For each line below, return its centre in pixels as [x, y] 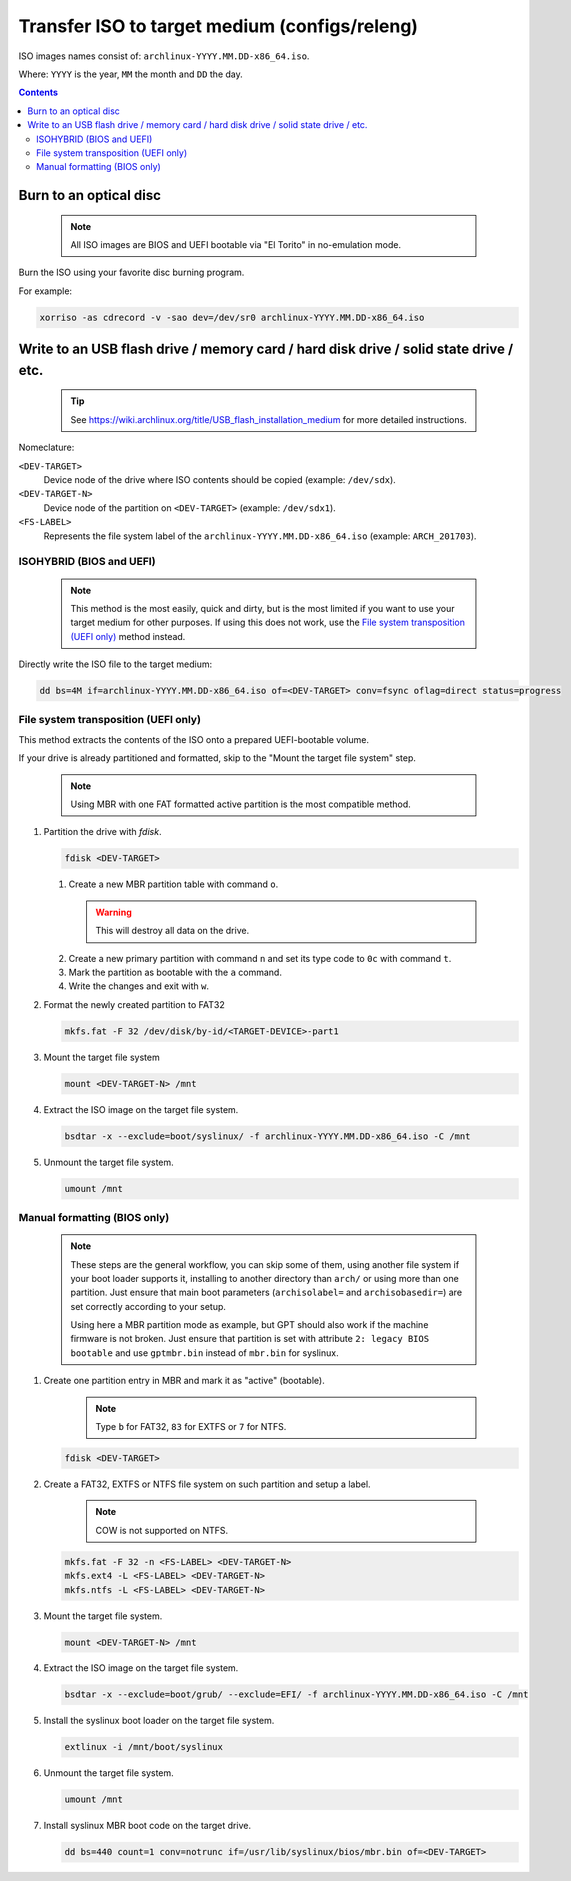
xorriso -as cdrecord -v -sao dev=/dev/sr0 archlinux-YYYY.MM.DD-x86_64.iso [232, 317]
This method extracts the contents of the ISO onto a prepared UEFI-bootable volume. [194, 739]
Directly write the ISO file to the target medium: [115, 664]
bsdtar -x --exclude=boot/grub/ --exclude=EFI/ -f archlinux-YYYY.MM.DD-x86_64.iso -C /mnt [296, 1694]
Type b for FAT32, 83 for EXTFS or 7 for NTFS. [191, 1427]
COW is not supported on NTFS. [162, 1530]
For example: [45, 291]
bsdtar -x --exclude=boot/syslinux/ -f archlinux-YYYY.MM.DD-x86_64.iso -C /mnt [267, 1136]
